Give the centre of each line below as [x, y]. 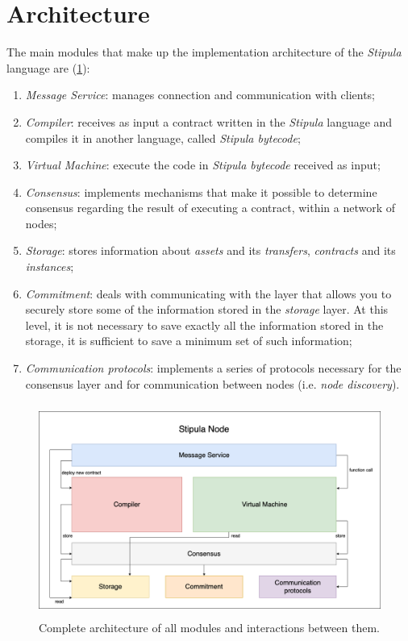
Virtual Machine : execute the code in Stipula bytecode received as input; [203, 165]
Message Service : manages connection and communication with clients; [200, 95]
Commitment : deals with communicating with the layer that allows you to [208, 293]
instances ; [50, 266]
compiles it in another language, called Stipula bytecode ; [163, 137]
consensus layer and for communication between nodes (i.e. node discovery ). [212, 383]
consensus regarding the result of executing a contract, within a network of [210, 208]
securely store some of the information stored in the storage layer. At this [207, 309]
